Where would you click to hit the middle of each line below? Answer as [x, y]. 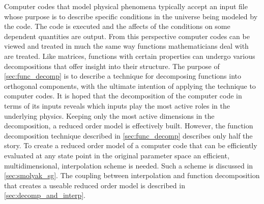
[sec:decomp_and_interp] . [45, 195]
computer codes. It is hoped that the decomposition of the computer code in [123, 96]
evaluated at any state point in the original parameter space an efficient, [117, 155]
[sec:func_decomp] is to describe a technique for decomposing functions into [123, 76]
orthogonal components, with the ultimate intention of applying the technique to [130, 86]
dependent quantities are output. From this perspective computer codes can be [127, 36]
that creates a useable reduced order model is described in [95, 185]
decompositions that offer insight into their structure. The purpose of [112, 66]
